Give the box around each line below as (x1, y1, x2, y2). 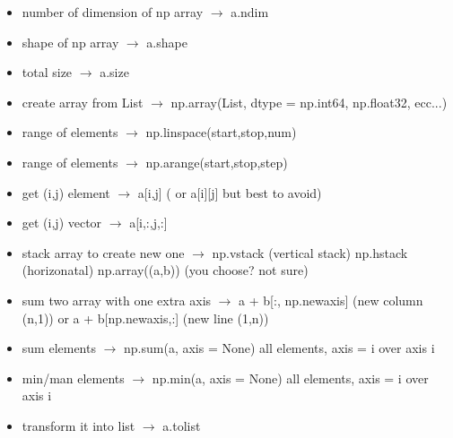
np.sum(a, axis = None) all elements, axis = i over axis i (124, 339, 435, 357)
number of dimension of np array (22, 3, 204, 21)
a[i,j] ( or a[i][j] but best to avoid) (137, 183, 322, 202)
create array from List (22, 92, 144, 111)
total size (22, 63, 73, 82)
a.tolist (162, 416, 201, 434)
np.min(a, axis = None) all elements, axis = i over (152, 368, 429, 387)
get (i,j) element (22, 183, 110, 202)
